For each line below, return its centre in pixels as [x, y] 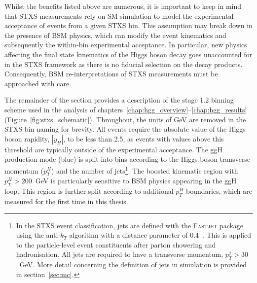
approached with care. [38, 83]
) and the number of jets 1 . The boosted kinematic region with [145, 170]
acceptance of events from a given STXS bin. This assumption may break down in [128, 25]
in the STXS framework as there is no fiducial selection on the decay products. [124, 64]
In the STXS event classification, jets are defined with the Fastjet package [130, 225]
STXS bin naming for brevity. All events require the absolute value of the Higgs [125, 129]
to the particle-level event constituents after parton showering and [116, 244]
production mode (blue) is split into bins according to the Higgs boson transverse [128, 159]
